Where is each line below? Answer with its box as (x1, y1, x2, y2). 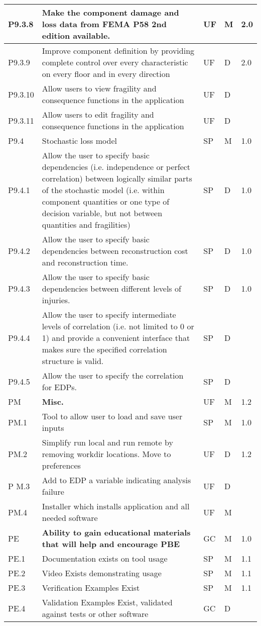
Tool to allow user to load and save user (42, 410, 183, 422)
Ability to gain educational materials (42, 526, 191, 538)
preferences (42, 460, 81, 471)
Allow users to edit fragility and (42, 109, 154, 120)
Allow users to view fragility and (42, 82, 157, 94)
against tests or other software (42, 608, 149, 619)
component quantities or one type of (42, 196, 170, 207)
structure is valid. (42, 355, 104, 367)
